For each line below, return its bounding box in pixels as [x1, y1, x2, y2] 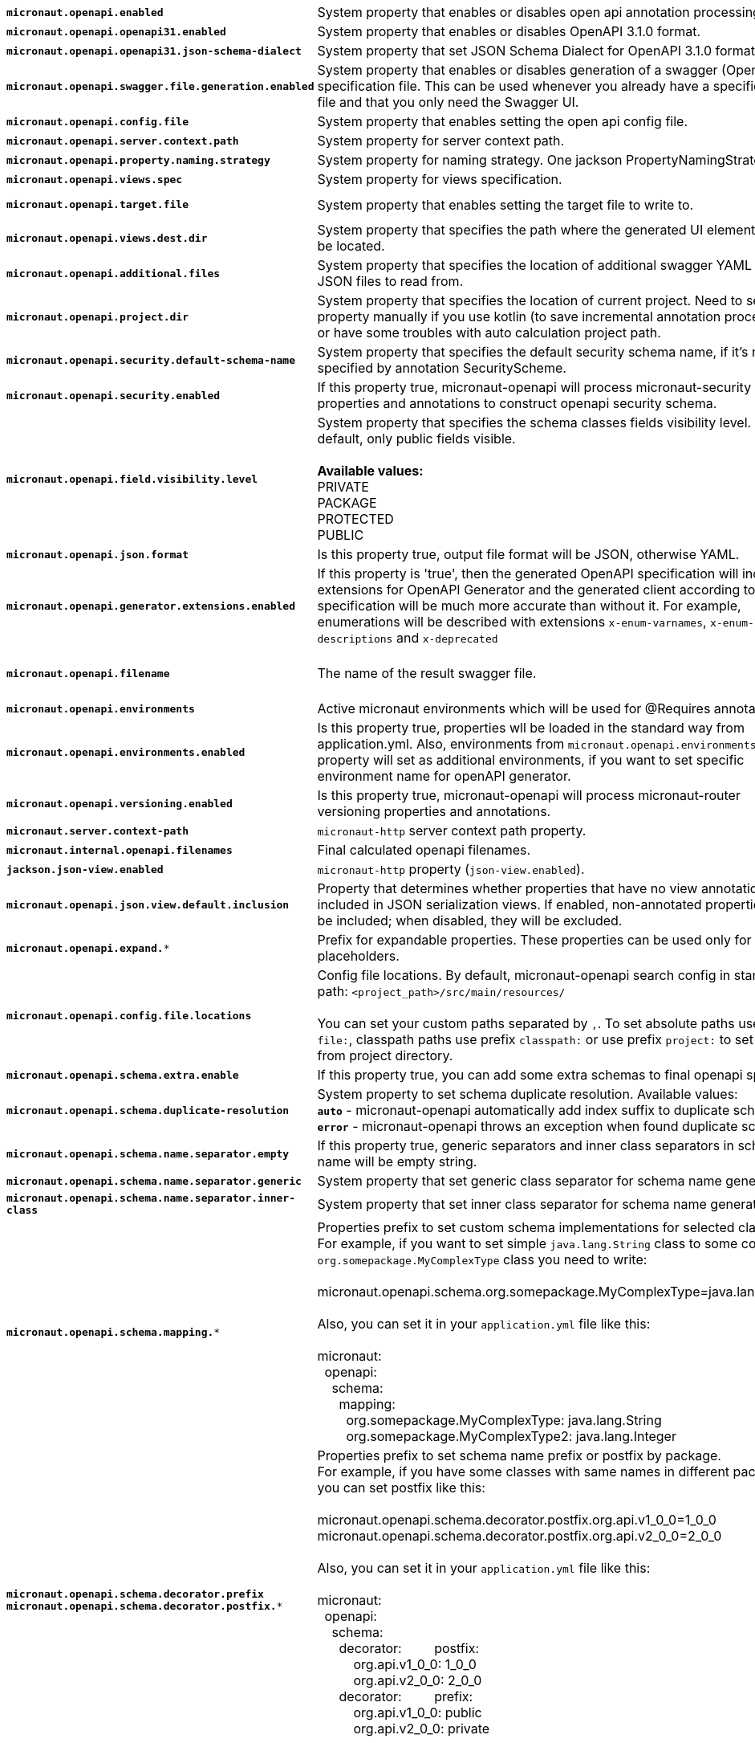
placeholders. [317, 948, 400, 964]
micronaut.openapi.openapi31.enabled [6, 25, 226, 38]
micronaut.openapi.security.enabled [6, 389, 221, 402]
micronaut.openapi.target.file [6, 198, 189, 210]
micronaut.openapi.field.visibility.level [6, 472, 258, 485]
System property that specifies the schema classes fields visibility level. [317, 414, 752, 431]
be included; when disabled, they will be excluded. [317, 912, 623, 929]
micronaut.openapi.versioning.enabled [6, 797, 233, 810]
